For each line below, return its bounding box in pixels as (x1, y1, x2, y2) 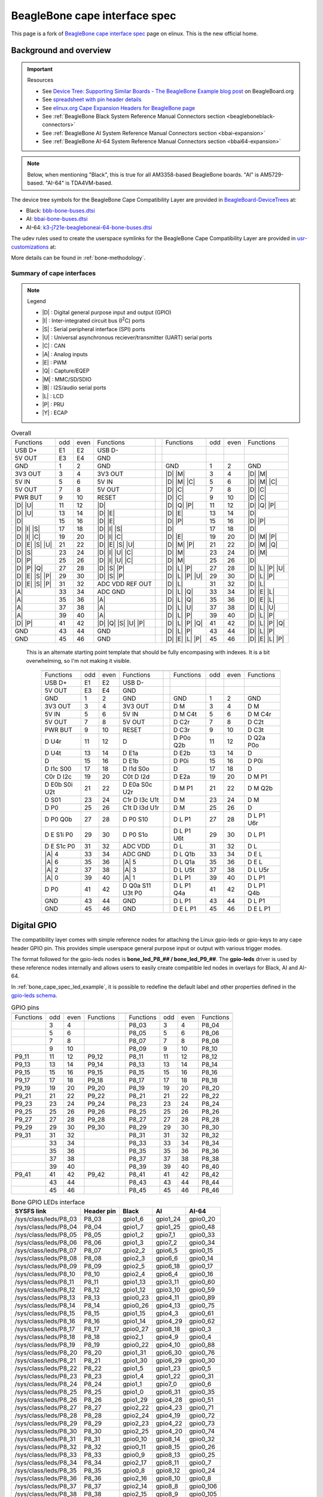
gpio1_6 (123, 1214, 144, 1223)
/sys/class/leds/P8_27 (14, 1403, 77, 1411)
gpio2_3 (123, 1254, 145, 1262)
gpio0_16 (188, 1269, 214, 1278)
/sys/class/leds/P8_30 (14, 1427, 77, 1435)
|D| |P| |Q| (14, 564, 43, 572)
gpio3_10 (156, 1285, 181, 1293)
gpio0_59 (188, 1285, 215, 1293)
